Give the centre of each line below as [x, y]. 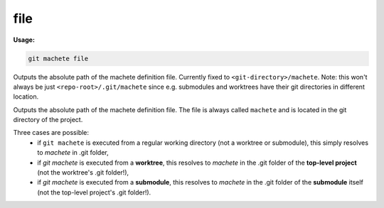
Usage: [24, 40]
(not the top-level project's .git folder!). [94, 192]
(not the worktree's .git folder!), [83, 173]
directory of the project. [48, 120]
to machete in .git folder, [73, 153]
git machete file [58, 58]
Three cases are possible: [51, 133]
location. [26, 97]
